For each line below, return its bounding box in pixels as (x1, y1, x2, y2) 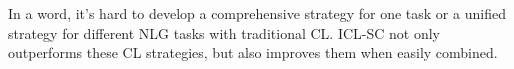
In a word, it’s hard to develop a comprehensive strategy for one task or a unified (8, 3, 506, 23)
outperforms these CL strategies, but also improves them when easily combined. (8, 42, 498, 63)
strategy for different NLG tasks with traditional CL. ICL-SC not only (8, 22, 440, 43)
